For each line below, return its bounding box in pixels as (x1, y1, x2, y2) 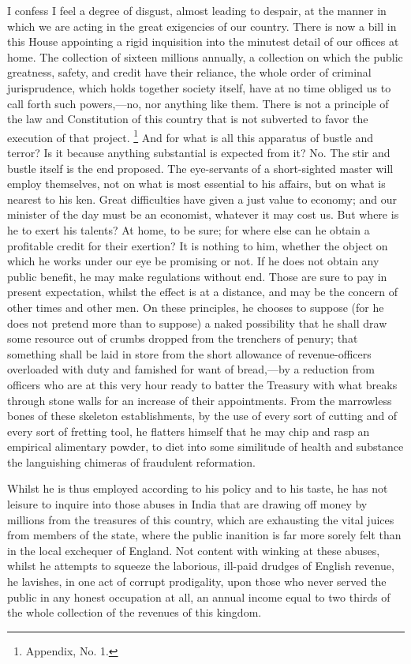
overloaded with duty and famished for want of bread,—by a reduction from (7, 361, 375, 377)
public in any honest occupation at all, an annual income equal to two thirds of (7, 588, 390, 605)
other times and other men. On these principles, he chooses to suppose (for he (7, 298, 384, 315)
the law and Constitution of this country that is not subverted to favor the (7, 111, 368, 127)
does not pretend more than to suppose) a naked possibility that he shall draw (7, 314, 387, 331)
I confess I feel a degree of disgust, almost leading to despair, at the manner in (7, 2, 387, 18)
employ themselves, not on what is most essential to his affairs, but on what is (7, 175, 386, 192)
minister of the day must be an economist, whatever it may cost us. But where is (7, 206, 399, 223)
